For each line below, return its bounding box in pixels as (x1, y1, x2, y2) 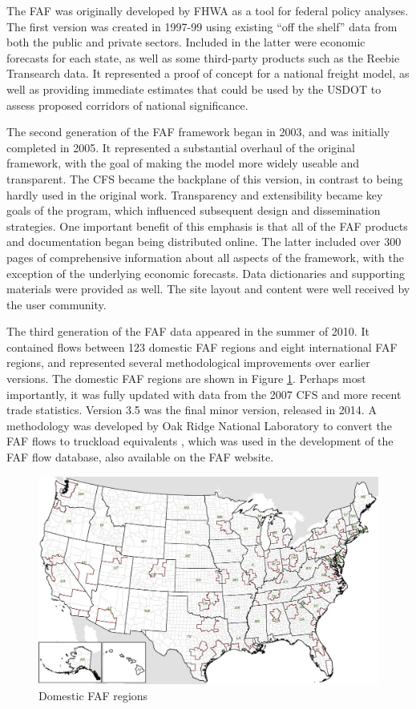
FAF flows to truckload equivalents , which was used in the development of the (6, 433, 394, 449)
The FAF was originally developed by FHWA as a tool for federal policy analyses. (6, 2, 409, 18)
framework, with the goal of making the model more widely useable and (6, 155, 360, 171)
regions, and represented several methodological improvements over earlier (6, 354, 370, 371)
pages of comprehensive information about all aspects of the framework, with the (6, 248, 404, 265)
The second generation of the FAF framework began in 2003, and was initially (6, 123, 390, 140)
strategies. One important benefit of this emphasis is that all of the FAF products (6, 217, 408, 234)
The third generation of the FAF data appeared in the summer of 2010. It (6, 323, 370, 340)
